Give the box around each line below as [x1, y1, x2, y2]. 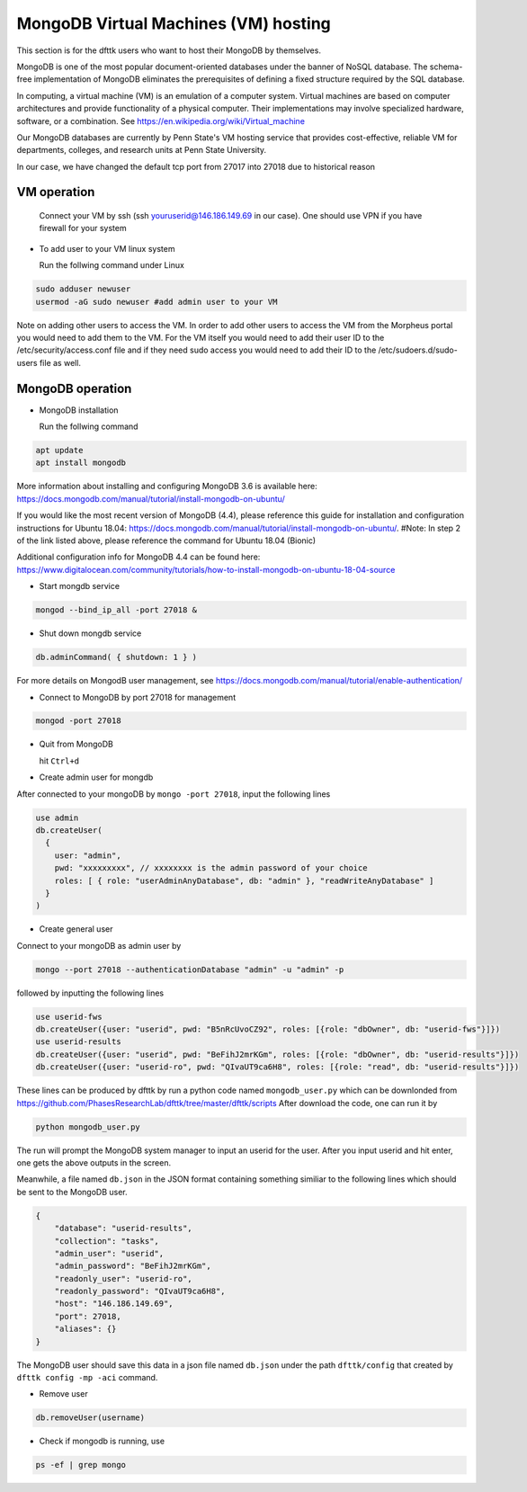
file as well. [39, 357, 81, 368]
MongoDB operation [16, 380, 132, 396]
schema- [429, 61, 463, 72]
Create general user [39, 924, 113, 934]
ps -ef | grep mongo [35, 1460, 126, 1470]
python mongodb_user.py [35, 1121, 141, 1132]
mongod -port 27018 [35, 716, 121, 726]
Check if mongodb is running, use [39, 1435, 165, 1447]
